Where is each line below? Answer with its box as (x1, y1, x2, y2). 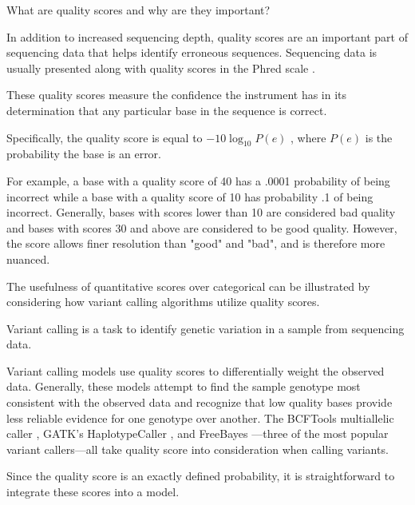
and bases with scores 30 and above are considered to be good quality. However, (6, 219, 397, 236)
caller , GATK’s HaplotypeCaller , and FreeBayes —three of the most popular (6, 425, 389, 442)
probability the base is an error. (6, 145, 161, 162)
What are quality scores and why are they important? (6, 2, 271, 18)
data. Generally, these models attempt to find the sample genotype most (6, 378, 361, 395)
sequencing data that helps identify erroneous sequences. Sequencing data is (6, 44, 377, 61)
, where (290, 129, 326, 145)
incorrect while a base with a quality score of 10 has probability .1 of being (6, 188, 373, 205)
